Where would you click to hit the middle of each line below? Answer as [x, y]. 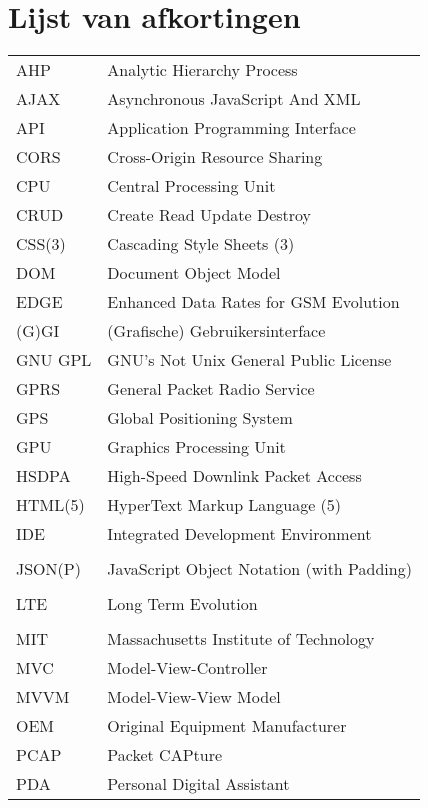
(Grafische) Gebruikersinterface [216, 331]
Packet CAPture [165, 755]
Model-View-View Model [194, 697]
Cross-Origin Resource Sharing [215, 157]
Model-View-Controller [187, 668]
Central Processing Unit [191, 186]
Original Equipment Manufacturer [227, 726]
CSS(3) [41, 244]
